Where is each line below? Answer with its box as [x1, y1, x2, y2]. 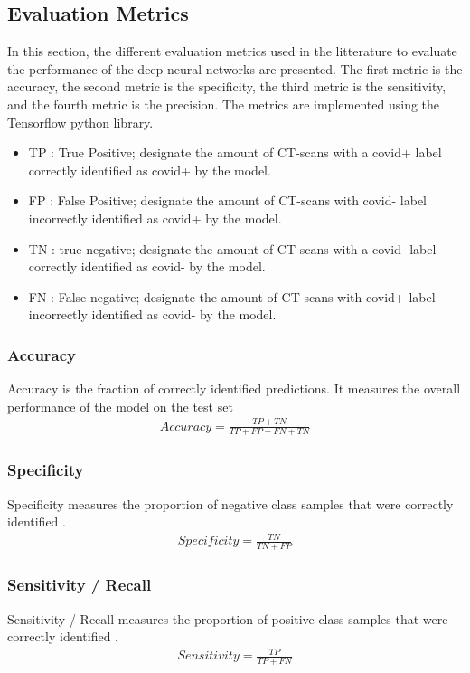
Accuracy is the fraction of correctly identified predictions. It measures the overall [7, 379, 461, 398]
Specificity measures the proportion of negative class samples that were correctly [7, 494, 454, 513]
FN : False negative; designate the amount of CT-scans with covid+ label [28, 287, 436, 306]
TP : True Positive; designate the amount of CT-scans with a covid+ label [28, 143, 442, 162]
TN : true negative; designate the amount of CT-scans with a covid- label [28, 239, 437, 258]
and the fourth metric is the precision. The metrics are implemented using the [7, 94, 440, 113]
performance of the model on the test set [7, 396, 233, 415]
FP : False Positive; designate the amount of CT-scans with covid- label [28, 191, 427, 210]
